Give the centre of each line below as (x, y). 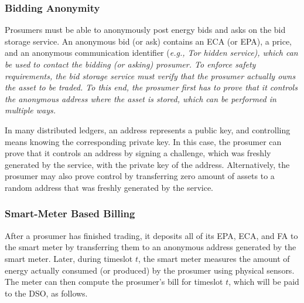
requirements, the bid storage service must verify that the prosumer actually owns (150, 75)
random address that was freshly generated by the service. (109, 187)
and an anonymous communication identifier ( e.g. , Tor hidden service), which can (151, 53)
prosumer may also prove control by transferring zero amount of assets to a (140, 176)
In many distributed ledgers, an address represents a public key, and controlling (148, 129)
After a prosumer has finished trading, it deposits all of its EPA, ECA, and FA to (151, 235)
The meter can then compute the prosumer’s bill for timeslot (114, 282)
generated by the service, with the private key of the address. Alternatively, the (147, 164)
